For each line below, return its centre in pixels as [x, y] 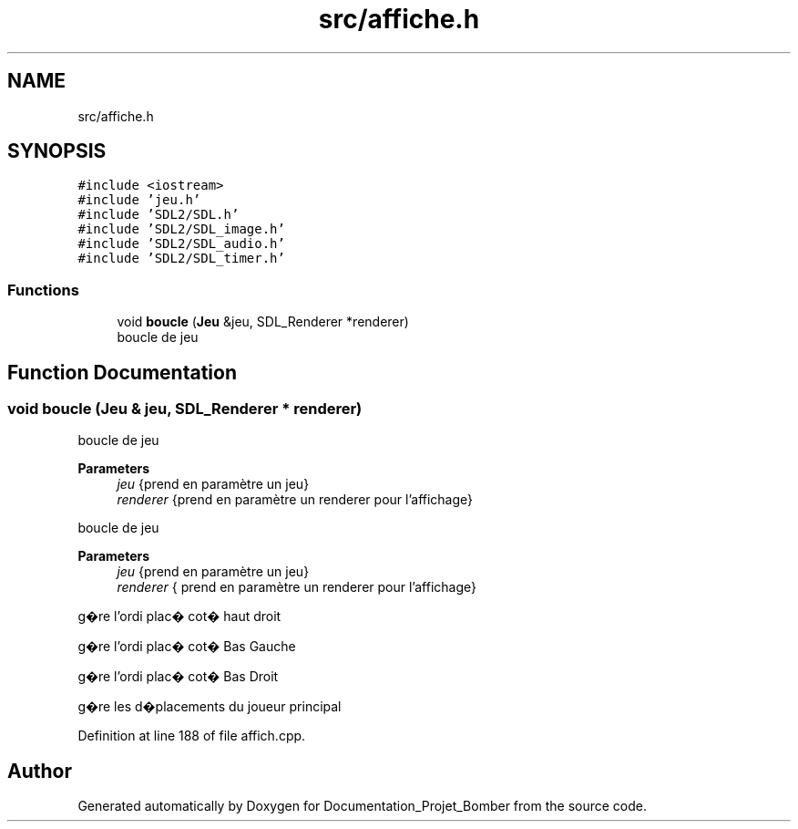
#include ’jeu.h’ [139, 200]
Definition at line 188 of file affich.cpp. [192, 736]
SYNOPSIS [57, 151]
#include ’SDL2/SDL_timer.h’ [181, 259]
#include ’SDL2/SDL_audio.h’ [181, 244]
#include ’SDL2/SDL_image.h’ [181, 229]
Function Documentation [122, 372]
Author [40, 771]
